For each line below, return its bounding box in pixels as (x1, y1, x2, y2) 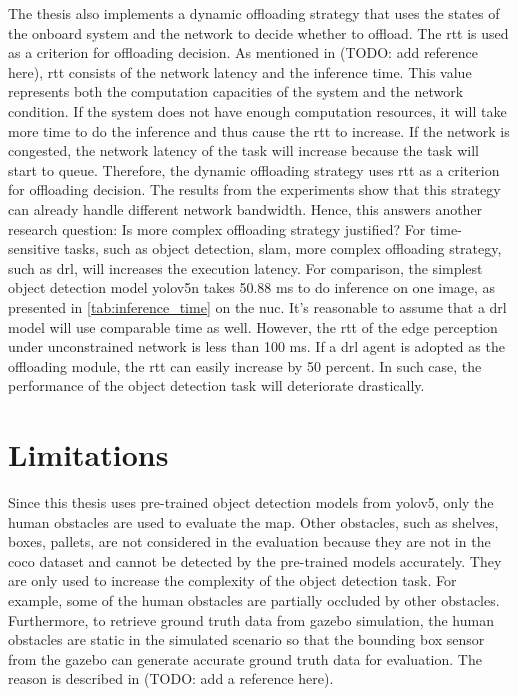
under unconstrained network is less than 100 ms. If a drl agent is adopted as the (8, 336, 505, 357)
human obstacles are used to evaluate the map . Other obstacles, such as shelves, (8, 511, 499, 532)
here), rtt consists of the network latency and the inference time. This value (8, 61, 472, 82)
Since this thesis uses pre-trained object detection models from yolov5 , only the (8, 492, 494, 512)
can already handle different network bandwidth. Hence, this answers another (8, 198, 483, 219)
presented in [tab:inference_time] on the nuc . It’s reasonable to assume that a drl (8, 296, 507, 317)
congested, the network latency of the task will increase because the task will (8, 140, 479, 161)
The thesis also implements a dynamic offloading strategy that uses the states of (8, 3, 500, 23)
